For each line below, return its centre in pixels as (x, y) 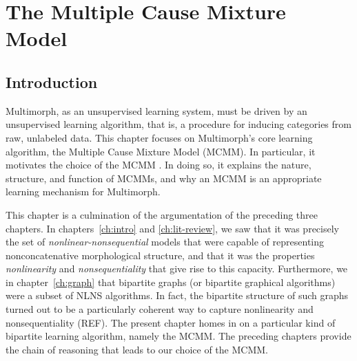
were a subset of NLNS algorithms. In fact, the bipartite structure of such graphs (177, 295)
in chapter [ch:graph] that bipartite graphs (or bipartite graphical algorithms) (171, 282)
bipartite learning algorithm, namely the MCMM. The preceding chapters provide (178, 336)
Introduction (52, 81)
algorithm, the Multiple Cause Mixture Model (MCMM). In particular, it (161, 151)
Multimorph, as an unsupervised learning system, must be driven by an (156, 110)
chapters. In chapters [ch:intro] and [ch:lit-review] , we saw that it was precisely (172, 228)
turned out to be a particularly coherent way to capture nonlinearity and (160, 309)
